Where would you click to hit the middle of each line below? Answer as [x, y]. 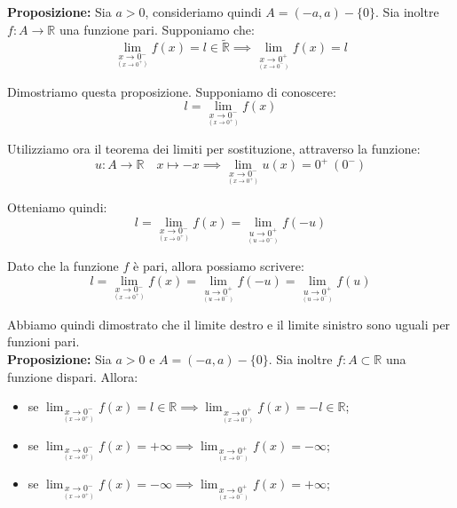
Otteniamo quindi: [57, 207]
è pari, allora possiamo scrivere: [219, 265]
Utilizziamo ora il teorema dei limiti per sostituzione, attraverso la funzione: [214, 149]
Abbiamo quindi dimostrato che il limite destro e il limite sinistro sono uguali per [229, 324]
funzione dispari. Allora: [73, 376]
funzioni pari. [43, 341]
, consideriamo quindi [203, 12]
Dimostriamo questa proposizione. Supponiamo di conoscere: [172, 91]
